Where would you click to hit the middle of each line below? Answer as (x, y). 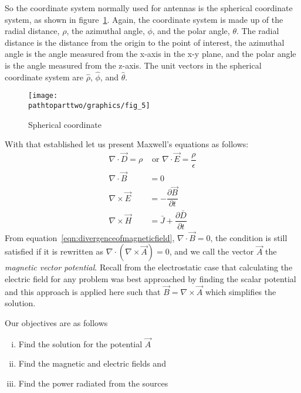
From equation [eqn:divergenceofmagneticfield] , (90, 237)
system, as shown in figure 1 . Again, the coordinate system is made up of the (144, 19)
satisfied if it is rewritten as (54, 251)
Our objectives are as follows (56, 323)
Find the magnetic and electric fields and (92, 363)
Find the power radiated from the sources (93, 383)
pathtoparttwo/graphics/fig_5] (89, 106)
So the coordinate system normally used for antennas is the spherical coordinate (149, 8)
